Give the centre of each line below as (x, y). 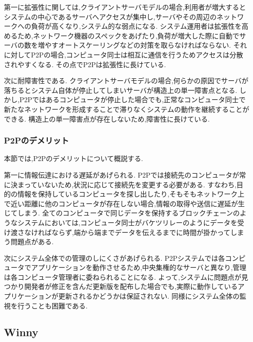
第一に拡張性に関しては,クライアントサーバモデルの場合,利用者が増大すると (125, 7)
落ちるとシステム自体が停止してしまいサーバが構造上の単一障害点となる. (121, 90)
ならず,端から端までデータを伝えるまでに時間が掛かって (141, 232)
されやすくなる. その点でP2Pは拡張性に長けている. (85, 64)
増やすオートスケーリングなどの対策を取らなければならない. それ (142, 45)
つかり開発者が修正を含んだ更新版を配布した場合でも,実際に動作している (121, 286)
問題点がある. (32, 242)
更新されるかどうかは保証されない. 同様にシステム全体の (149, 296)
